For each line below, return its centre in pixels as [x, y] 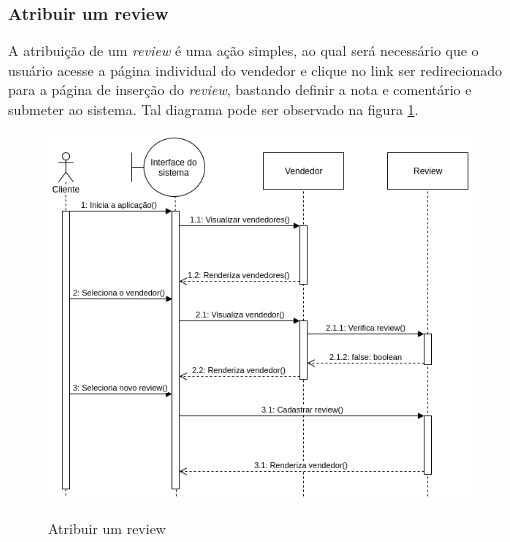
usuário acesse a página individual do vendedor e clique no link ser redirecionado [255, 69]
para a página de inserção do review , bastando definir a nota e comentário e [240, 89]
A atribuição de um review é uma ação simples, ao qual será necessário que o [243, 50]
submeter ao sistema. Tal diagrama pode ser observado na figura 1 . [213, 109]
